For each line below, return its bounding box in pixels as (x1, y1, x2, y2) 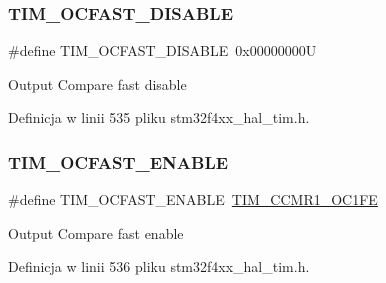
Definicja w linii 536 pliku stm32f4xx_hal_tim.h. (8, 256, 310, 277)
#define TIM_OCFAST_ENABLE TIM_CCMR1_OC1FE (8, 189, 378, 210)
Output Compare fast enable (8, 222, 184, 243)
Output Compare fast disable (8, 73, 187, 94)
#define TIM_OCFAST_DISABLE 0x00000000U (8, 40, 317, 61)
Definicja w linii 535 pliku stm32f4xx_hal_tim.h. (8, 107, 310, 128)
